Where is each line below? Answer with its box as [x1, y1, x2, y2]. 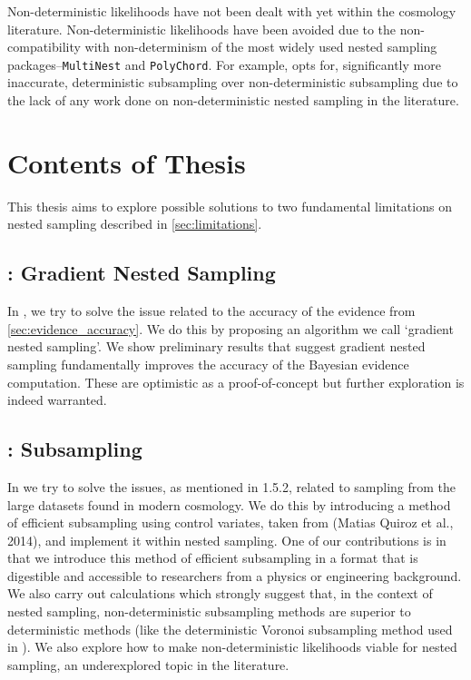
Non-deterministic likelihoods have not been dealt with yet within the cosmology [7, 2, 456, 20]
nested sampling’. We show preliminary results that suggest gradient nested [7, 337, 426, 356]
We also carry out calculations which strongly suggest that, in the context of [7, 584, 433, 603]
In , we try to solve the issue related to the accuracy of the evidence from [7, 301, 416, 320]
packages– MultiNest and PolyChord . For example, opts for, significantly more [7, 54, 441, 74]
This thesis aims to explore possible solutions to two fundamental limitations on [7, 196, 452, 215]
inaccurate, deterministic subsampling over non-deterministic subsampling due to [7, 73, 458, 92]
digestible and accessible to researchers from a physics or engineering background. [7, 566, 462, 585]
